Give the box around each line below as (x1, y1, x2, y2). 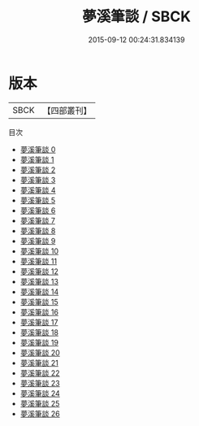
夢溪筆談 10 (19, 246, 59, 256)
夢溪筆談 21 (19, 358, 58, 367)
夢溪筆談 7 (19, 215, 55, 225)
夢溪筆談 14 (19, 286, 59, 297)
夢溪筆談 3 (19, 175, 56, 185)
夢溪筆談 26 (19, 408, 60, 419)
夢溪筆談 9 (19, 236, 56, 246)
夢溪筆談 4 (19, 185, 56, 195)
